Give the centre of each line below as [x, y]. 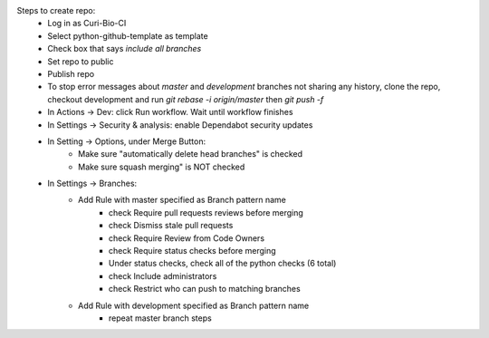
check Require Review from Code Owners [187, 238]
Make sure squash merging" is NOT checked [162, 167]
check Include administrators [163, 275]
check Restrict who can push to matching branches [205, 289]
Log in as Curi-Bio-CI [87, 24]
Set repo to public [81, 61]
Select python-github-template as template [128, 35]
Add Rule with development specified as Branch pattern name [194, 305]
